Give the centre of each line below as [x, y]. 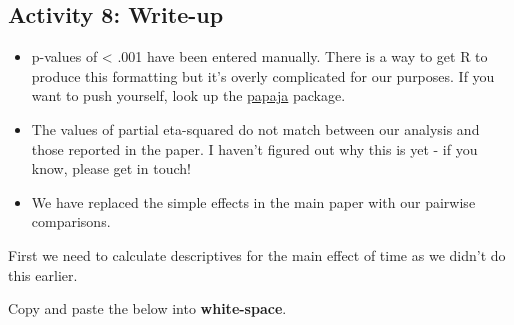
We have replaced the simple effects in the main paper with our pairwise [253, 201]
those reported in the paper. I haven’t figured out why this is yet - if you [254, 148]
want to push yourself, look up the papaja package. [188, 95]
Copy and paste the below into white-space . [147, 308]
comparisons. [71, 221]
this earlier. [43, 274]
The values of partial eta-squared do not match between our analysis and [255, 128]
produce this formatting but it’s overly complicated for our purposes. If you [263, 75]
